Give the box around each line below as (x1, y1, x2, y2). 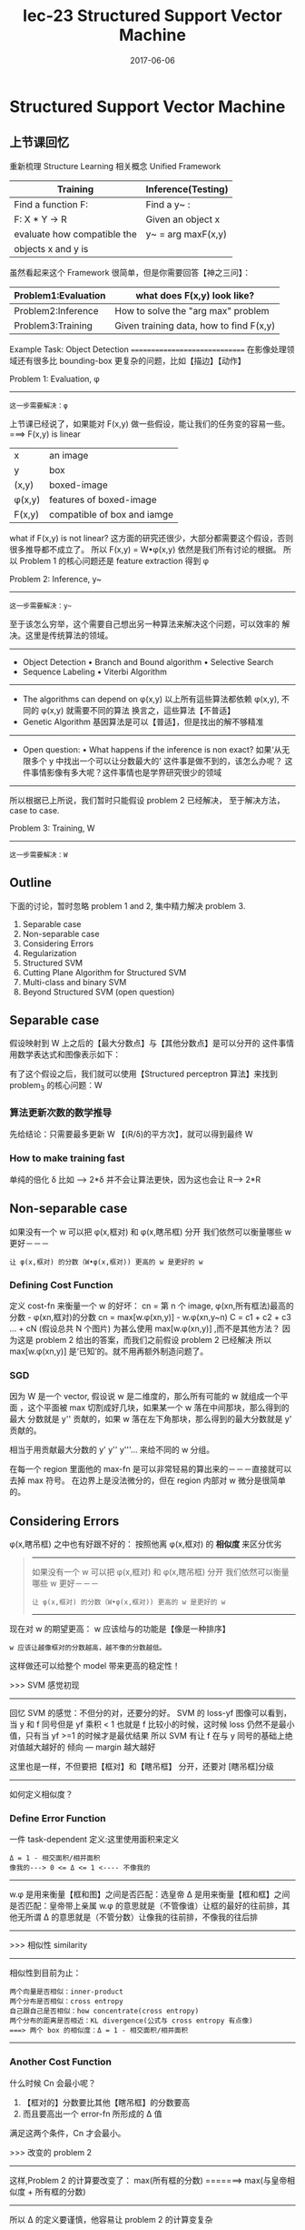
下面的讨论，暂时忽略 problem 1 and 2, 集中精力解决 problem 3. (9, 900, 246, 911)
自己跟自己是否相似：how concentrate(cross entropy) (9, 2007, 200, 2016)
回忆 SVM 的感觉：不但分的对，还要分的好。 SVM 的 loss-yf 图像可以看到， (9, 1707, 292, 1718)
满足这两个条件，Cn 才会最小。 (9, 2127, 126, 2138)
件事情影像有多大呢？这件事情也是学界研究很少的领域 (22, 766, 222, 778)
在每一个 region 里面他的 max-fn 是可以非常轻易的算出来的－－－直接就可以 (9, 1464, 292, 1475)
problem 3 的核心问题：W (9, 1080, 103, 1093)
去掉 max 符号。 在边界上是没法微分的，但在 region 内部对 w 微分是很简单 (9, 1475, 286, 1486)
